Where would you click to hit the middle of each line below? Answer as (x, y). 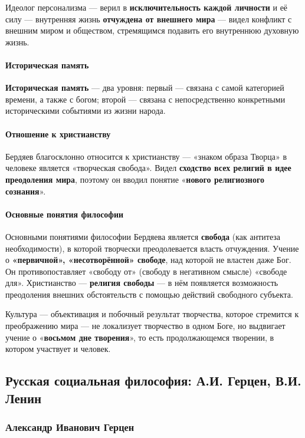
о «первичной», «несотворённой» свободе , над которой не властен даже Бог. (148, 260)
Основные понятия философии (65, 214)
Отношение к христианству (58, 134)
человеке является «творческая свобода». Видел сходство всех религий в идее (148, 168)
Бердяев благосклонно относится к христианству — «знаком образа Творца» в (146, 156)
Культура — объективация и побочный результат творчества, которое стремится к (152, 314)
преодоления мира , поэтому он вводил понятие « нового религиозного (135, 179)
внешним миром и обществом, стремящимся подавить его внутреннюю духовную (152, 30)
